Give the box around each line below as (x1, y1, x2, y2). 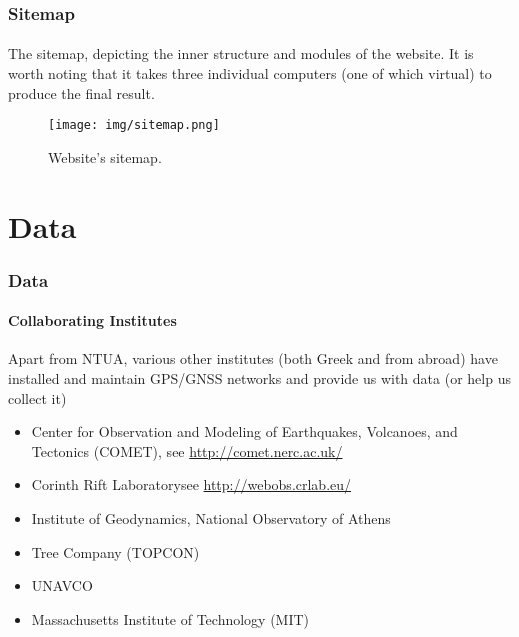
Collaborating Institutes (8, 310, 177, 331)
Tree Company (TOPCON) (31, 541, 200, 562)
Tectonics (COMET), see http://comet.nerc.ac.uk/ (31, 440, 343, 461)
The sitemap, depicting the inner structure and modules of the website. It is (8, 43, 474, 64)
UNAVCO (31, 575, 93, 596)
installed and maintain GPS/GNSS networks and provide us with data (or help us (8, 368, 511, 389)
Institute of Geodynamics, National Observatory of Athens (31, 508, 391, 529)
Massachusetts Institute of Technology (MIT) (31, 608, 310, 629)
